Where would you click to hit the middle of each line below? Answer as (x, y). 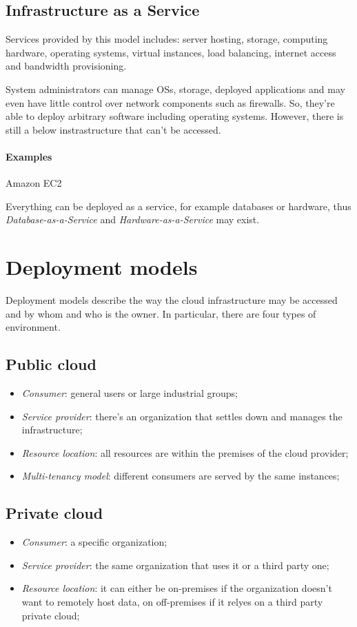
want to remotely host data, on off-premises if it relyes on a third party (172, 602)
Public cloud (51, 364)
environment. (33, 327)
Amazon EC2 (34, 183)
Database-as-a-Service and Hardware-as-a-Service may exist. (133, 219)
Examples (29, 156)
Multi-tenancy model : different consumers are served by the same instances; (181, 476)
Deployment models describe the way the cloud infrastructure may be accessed (172, 300)
